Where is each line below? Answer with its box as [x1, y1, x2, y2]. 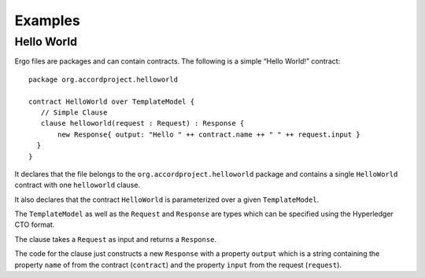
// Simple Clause [40, 108, 108, 117]
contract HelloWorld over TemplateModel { [28, 97, 195, 106]
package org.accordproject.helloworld [28, 75, 179, 84]
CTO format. [14, 220, 55, 229]
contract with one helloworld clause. [14, 181, 141, 190]
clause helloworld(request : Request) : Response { [40, 119, 245, 128]
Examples [14, 12, 80, 29]
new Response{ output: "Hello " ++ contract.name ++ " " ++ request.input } [57, 130, 361, 139]
